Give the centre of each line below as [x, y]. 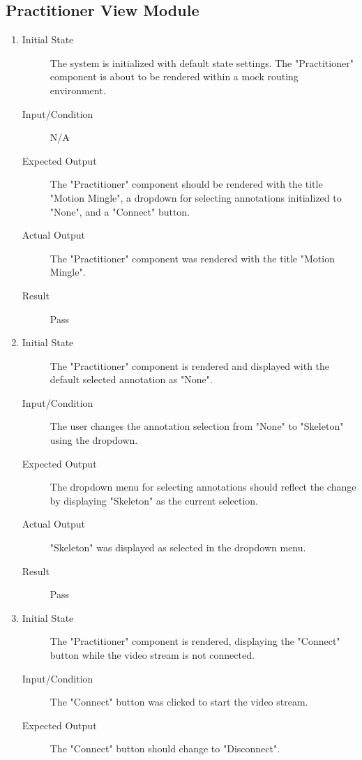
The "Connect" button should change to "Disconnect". [165, 748]
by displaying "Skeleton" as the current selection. [154, 500]
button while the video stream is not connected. [152, 655]
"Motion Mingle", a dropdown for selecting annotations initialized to [196, 197]
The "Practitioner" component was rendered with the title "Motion [192, 258]
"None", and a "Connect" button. [120, 211]
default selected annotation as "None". [131, 379]
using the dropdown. [94, 440]
